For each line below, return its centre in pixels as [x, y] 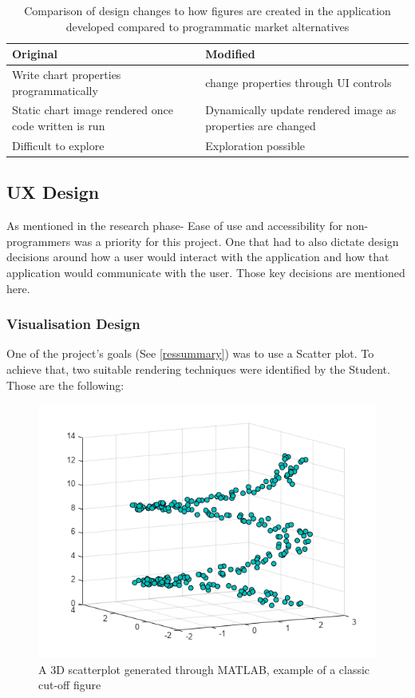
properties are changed [261, 126]
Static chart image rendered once [93, 110]
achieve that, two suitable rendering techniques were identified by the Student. [198, 369]
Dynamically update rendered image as [301, 110]
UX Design [53, 192]
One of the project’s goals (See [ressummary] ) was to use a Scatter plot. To [190, 353]
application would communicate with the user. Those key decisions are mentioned [206, 272]
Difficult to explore [58, 145]
